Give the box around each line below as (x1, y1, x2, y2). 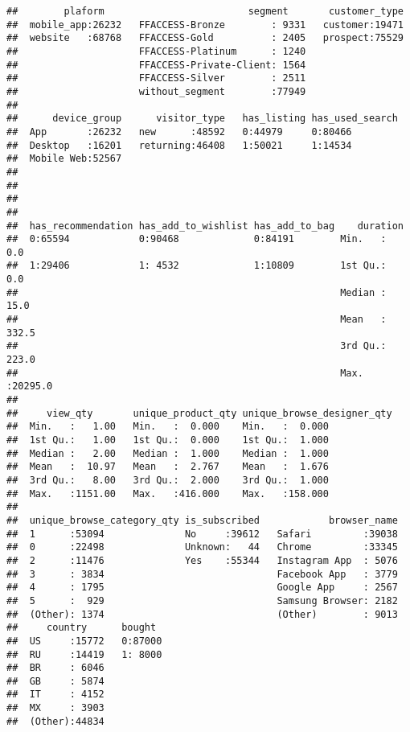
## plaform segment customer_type (6, 6, 404, 17)
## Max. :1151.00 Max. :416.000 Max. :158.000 (6, 487, 329, 500)
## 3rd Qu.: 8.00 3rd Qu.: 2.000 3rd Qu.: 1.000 (6, 474, 329, 486)
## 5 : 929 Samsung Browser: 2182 (6, 594, 398, 607)
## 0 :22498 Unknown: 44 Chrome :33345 (6, 541, 398, 553)
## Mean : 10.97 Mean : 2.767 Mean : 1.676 (6, 461, 329, 473)
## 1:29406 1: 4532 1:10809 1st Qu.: (6, 260, 387, 272)
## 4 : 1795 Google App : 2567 (6, 582, 398, 594)
